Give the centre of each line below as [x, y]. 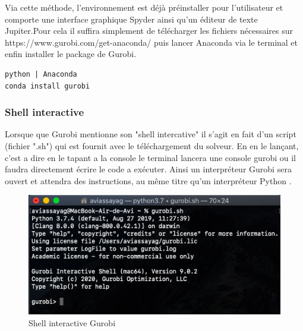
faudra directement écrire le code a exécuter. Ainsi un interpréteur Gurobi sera [148, 169]
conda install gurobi [48, 86]
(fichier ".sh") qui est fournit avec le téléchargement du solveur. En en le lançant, [152, 145]
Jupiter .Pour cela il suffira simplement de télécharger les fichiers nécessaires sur [149, 31]
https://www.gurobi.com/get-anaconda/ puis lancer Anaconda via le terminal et [151, 42]
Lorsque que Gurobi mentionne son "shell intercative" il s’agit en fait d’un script [151, 134]
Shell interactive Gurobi [72, 322]
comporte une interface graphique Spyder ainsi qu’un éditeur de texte [131, 19]
